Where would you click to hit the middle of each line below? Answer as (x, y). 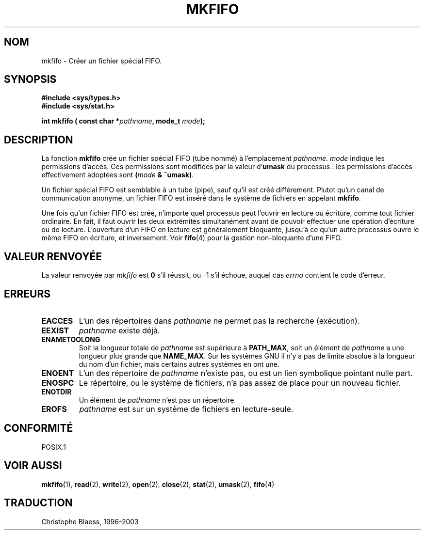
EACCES (57, 321)
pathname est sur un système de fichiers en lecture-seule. (186, 409)
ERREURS (27, 294)
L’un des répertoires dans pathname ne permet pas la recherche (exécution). (219, 321)
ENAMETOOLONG (71, 339)
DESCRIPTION (39, 140)
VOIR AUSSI (33, 466)
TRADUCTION (38, 503)
